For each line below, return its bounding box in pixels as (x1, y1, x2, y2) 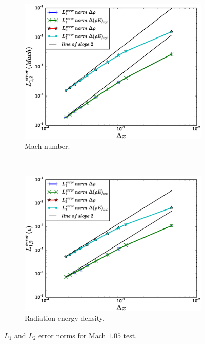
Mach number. (25, 141, 70, 151)
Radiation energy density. (25, 313, 105, 323)
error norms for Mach (38, 330, 106, 340)
